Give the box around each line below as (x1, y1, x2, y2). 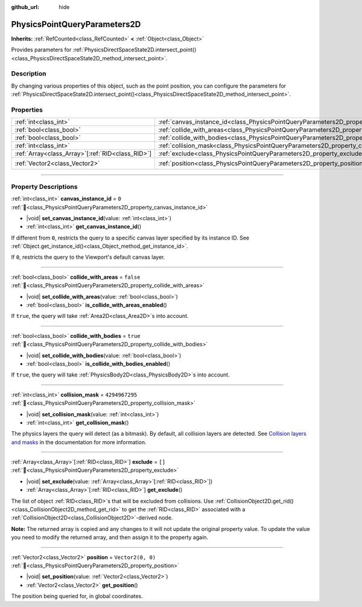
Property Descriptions (11, 182, 78, 191)
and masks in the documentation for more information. (11, 438, 147, 446)
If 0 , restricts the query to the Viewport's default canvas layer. (11, 253, 165, 261)
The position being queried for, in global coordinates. (11, 593, 143, 600)
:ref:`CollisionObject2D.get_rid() (215, 497, 294, 504)
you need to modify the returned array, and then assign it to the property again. (11, 534, 208, 541)
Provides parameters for (11, 46, 72, 54)
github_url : (11, 4, 39, 10)
